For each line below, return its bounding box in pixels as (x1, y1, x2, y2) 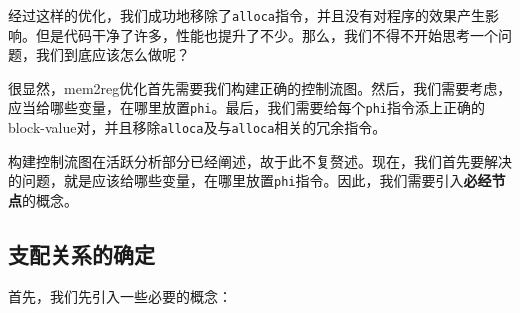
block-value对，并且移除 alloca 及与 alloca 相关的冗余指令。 (8, 117, 387, 138)
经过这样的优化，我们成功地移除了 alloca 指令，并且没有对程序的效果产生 (8, 5, 485, 25)
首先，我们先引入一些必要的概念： (8, 285, 232, 306)
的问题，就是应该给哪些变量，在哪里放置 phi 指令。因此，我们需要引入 (8, 170, 464, 191)
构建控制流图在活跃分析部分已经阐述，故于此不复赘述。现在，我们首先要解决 (8, 150, 512, 171)
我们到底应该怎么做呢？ (35, 44, 190, 65)
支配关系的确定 (8, 238, 155, 269)
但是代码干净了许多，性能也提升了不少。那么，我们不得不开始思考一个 (35, 24, 498, 45)
